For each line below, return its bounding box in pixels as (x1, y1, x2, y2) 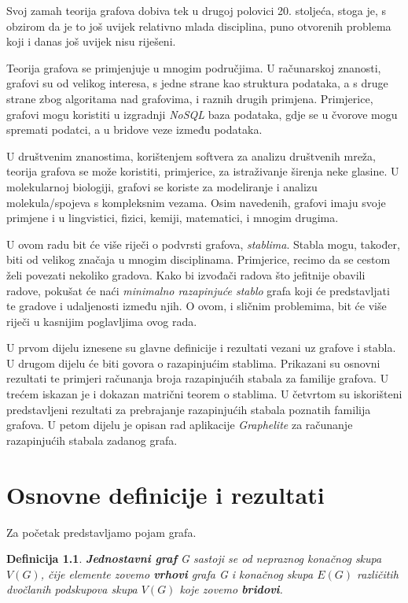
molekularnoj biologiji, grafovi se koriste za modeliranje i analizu (6, 178, 318, 194)
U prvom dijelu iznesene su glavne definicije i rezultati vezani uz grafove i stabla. (6, 339, 396, 356)
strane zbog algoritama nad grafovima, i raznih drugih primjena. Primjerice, (6, 90, 373, 106)
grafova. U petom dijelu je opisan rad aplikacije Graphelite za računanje (6, 416, 353, 433)
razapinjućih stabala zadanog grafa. (6, 431, 178, 448)
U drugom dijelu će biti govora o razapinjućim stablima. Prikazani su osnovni (6, 354, 380, 371)
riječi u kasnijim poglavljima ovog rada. (6, 313, 197, 329)
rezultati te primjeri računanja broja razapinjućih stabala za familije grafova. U (6, 370, 389, 387)
